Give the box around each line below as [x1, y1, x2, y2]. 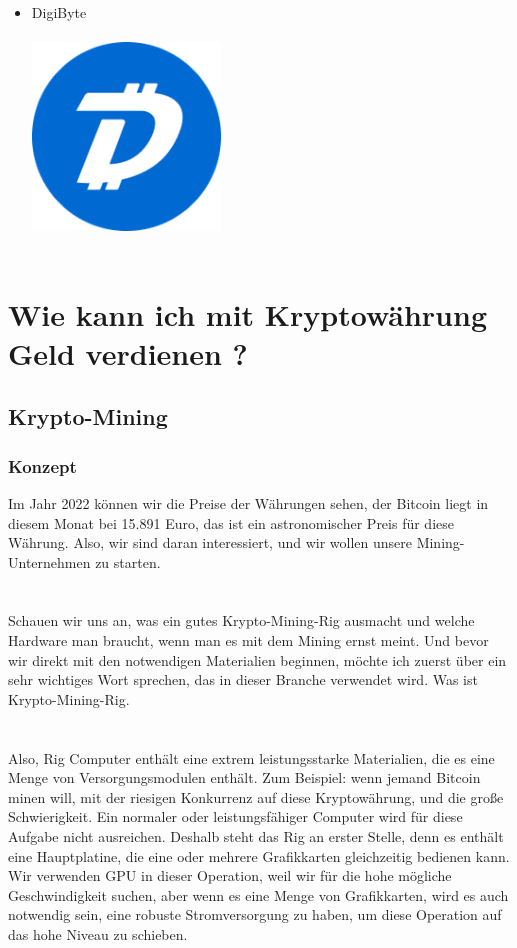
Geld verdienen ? [8, 332, 248, 373]
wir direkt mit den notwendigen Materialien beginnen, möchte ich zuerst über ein [8, 649, 507, 670]
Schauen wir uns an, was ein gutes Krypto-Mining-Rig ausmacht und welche [8, 610, 475, 631]
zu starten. [95, 551, 161, 572]
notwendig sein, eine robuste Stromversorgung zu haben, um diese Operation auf [8, 904, 502, 925]
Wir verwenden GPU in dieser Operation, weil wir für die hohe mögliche [8, 865, 452, 886]
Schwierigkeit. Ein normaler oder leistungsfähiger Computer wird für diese [8, 806, 463, 827]
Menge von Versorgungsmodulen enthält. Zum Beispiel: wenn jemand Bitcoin [8, 767, 481, 788]
